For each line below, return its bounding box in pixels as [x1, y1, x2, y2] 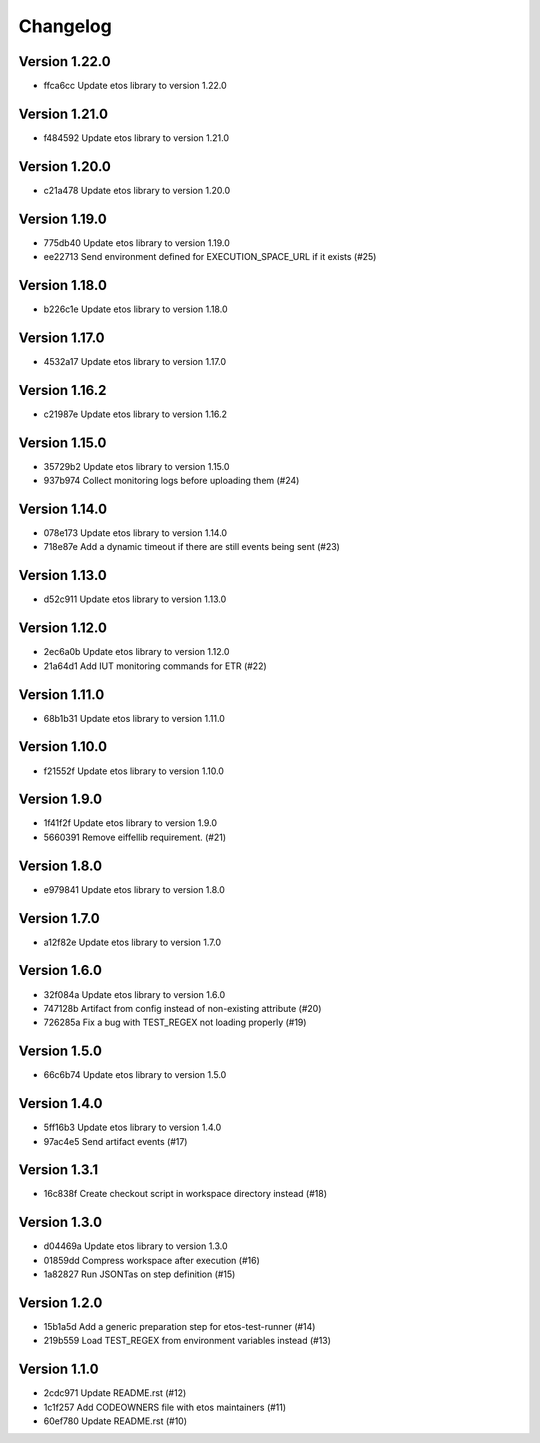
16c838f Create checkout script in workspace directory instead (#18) [43, 1188, 328, 1200]
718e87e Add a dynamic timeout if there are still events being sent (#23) [43, 541, 340, 553]
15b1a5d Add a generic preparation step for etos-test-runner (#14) [43, 1321, 316, 1332]
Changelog [18, 15, 112, 37]
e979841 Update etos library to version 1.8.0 [43, 883, 225, 895]
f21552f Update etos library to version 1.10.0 [43, 765, 225, 777]
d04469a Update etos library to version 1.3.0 [43, 1240, 229, 1252]
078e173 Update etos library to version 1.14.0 [43, 527, 228, 539]
